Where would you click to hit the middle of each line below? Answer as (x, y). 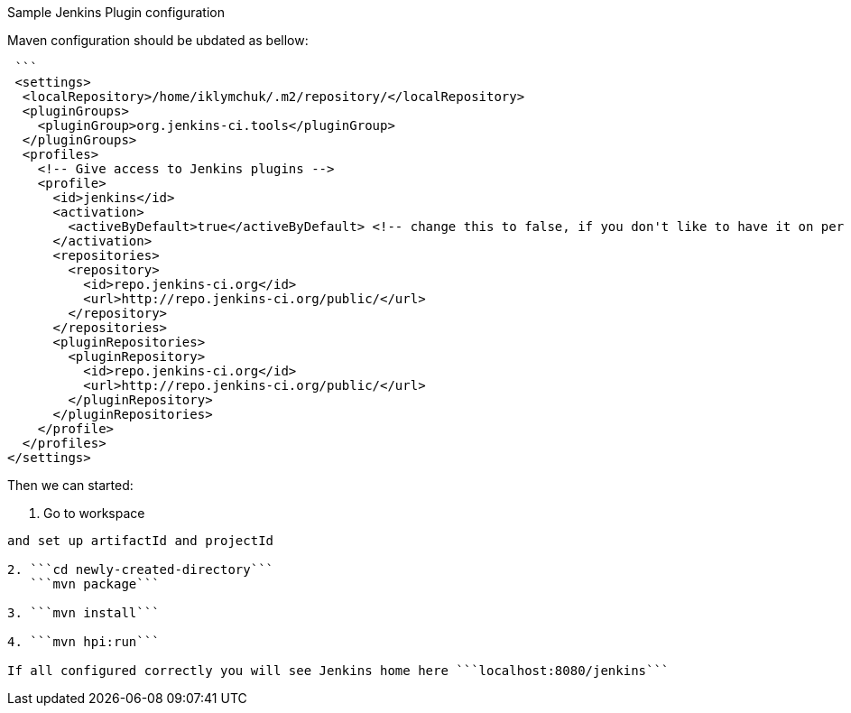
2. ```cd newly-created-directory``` (141, 569)
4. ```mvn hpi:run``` (83, 642)
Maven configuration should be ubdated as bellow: (158, 40)
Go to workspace (94, 513)
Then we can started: (70, 485)
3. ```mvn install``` (83, 613)
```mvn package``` (95, 584)
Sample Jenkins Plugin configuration (116, 12)
